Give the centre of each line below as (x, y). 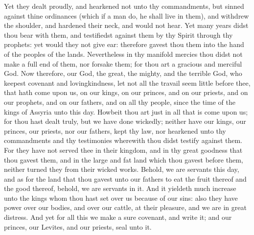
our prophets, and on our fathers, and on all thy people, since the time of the (120, 102)
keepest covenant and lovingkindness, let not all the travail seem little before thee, (127, 82)
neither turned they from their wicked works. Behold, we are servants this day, (122, 169)
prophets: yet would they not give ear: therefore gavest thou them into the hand (124, 44)
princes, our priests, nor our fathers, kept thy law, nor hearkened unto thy (115, 130)
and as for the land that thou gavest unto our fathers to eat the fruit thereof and (125, 178)
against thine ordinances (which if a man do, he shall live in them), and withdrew (127, 15)
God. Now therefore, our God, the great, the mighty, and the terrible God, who (123, 73)
